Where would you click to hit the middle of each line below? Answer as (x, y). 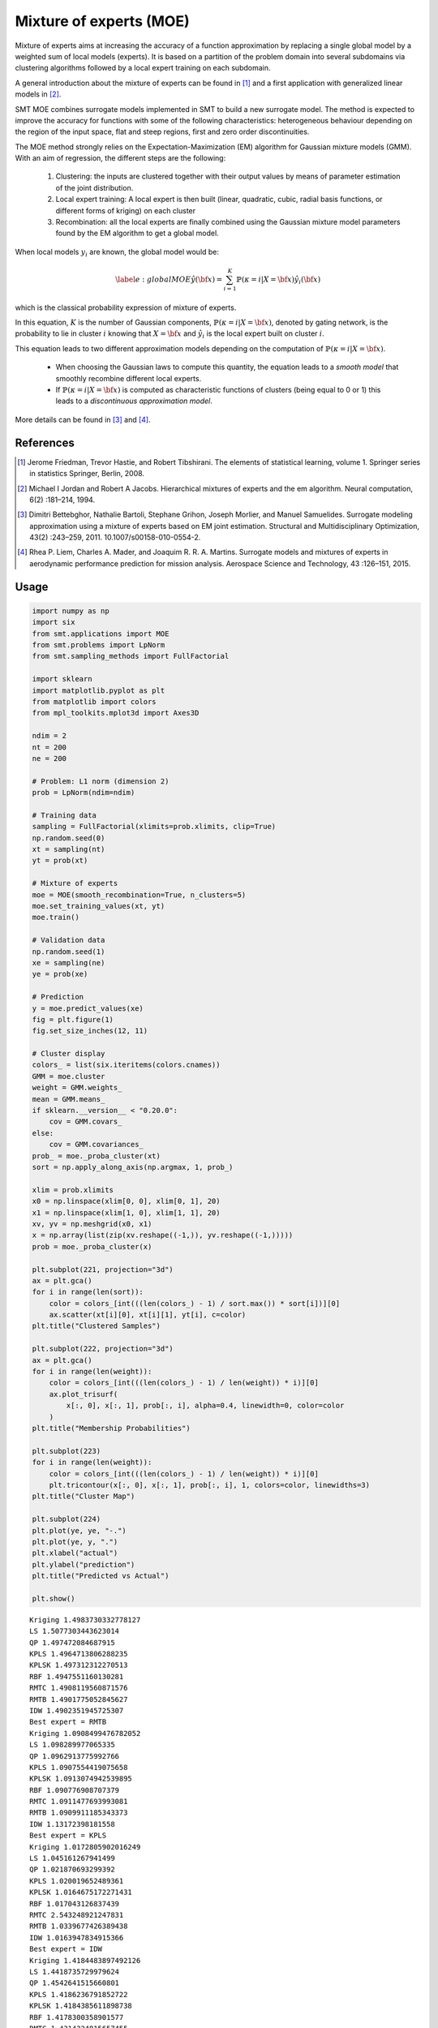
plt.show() (54, 1598)
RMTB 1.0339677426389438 (79, 1926)
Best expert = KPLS (68, 1836)
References (45, 443)
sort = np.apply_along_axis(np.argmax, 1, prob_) (133, 1167)
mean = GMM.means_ (69, 1099)
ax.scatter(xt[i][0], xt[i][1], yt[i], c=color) (148, 1315)
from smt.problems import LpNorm (99, 645)
